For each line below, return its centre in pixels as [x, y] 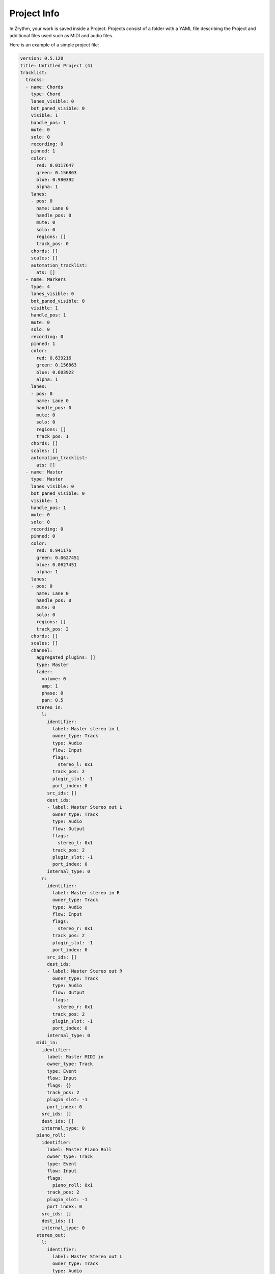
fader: [45, 672]
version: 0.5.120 [42, 58]
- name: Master [45, 472]
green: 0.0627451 [58, 558]
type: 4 [40, 286]
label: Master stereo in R [86, 893]
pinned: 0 [43, 536]
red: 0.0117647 [55, 165]
